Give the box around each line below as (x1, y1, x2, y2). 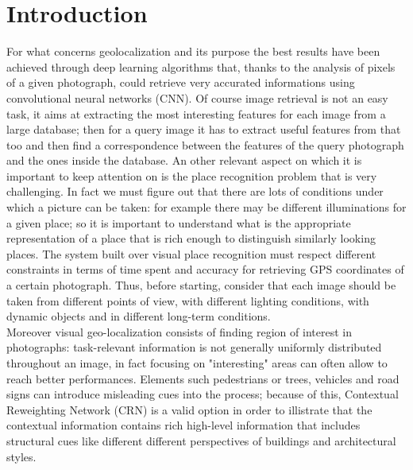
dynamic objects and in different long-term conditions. (6, 308, 271, 324)
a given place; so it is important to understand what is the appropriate (6, 214, 351, 231)
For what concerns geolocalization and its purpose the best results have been (6, 43, 380, 60)
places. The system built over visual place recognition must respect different (6, 245, 376, 262)
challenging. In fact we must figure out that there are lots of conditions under (6, 183, 384, 200)
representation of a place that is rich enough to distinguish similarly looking (6, 230, 376, 247)
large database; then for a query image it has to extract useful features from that (6, 121, 401, 138)
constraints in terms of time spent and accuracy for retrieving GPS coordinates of (6, 261, 404, 278)
